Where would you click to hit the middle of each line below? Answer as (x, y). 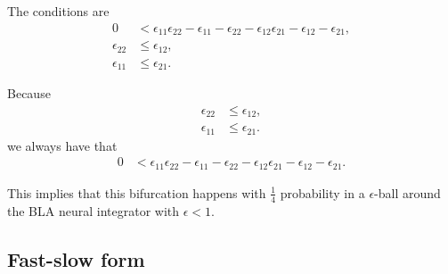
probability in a (322, 192)
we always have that (62, 145)
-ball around (407, 192)
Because (29, 93)
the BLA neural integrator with (94, 210)
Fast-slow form (76, 258)
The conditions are (58, 11)
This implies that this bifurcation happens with (137, 192)
